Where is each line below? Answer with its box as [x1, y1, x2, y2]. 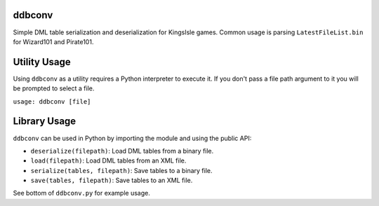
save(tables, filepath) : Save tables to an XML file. [30, 176, 193, 185]
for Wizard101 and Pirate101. [13, 37, 94, 46]
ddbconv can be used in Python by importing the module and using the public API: [13, 134, 252, 142]
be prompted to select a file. [13, 84, 95, 92]
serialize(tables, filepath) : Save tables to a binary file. [30, 166, 213, 174]
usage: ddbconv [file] [13, 97, 91, 105]
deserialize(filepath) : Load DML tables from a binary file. [30, 146, 214, 155]
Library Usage [13, 116, 77, 128]
